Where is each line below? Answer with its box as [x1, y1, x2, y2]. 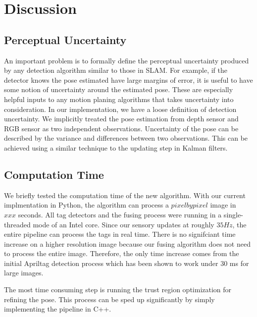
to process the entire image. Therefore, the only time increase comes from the [4, 248, 239, 259]
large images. [4, 267, 44, 278]
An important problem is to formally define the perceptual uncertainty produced [4, 55, 249, 65]
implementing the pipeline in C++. [4, 304, 111, 314]
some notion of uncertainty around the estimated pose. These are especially [4, 84, 233, 95]
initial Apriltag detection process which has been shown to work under [4, 258, 218, 268]
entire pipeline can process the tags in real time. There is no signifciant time [4, 229, 236, 239]
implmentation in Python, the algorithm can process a [4, 200, 169, 210]
